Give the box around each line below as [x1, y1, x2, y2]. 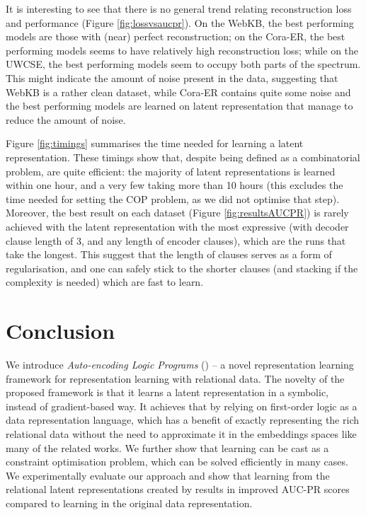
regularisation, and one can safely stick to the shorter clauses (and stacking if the [6, 260, 358, 275]
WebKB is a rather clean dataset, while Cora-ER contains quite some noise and [6, 84, 351, 99]
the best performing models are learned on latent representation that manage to [6, 98, 353, 113]
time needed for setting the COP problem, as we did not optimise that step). [6, 191, 340, 206]
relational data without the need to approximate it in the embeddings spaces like [6, 426, 357, 441]
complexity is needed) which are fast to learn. [6, 274, 204, 289]
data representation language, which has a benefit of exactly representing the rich [6, 412, 359, 427]
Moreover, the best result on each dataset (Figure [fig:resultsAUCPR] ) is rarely [6, 205, 349, 220]
